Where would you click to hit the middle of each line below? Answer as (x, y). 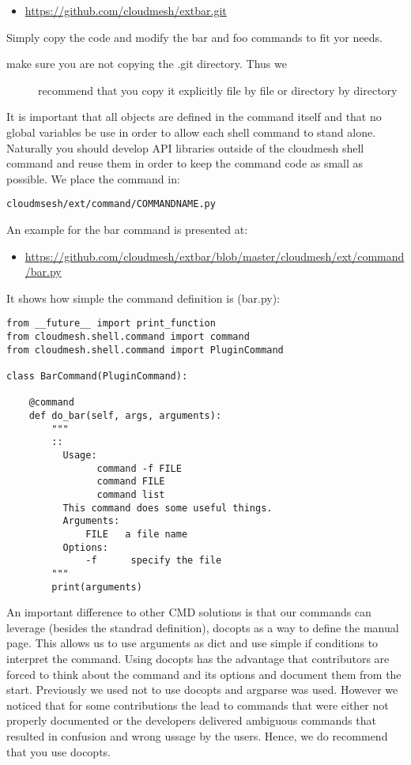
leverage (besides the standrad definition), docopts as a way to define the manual (203, 627)
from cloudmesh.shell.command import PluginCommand (145, 350)
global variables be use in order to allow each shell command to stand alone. (191, 132)
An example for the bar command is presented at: (127, 229)
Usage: (80, 455)
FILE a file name (137, 534)
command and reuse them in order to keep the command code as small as (185, 163)
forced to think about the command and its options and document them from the (204, 674)
